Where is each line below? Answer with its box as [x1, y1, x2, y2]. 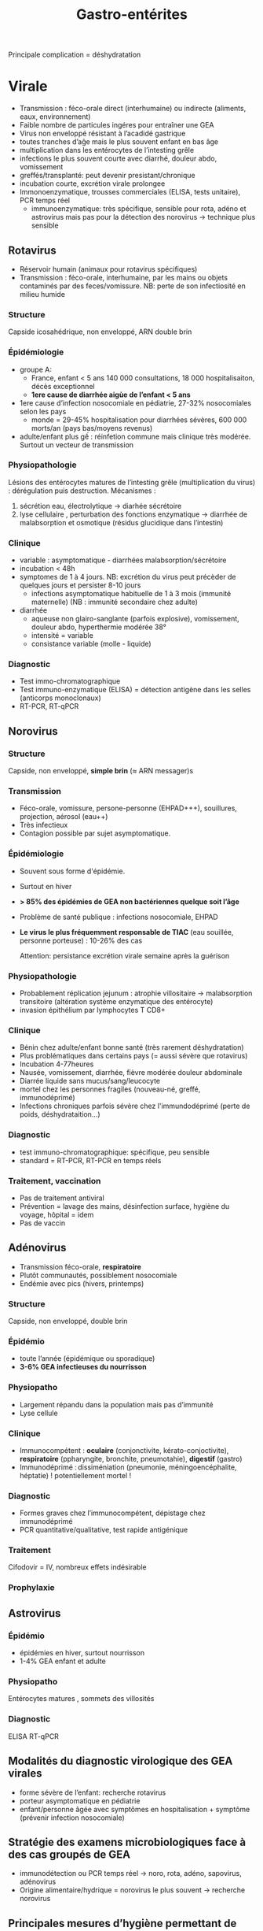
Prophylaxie [8, 1582, 55, 1593]
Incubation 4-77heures [19, 1059, 94, 1069]
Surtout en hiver [19, 881, 72, 891]
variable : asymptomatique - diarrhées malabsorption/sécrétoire [19, 555, 227, 565]
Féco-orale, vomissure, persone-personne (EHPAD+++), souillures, [19, 803, 238, 813]
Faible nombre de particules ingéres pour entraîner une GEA [19, 120, 214, 130]
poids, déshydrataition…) [19, 1110, 100, 1119]
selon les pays [19, 406, 67, 416]
